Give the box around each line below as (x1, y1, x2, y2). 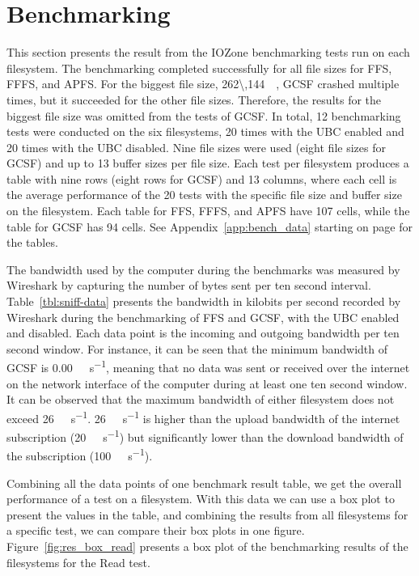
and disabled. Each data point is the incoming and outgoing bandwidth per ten (6, 324, 400, 341)
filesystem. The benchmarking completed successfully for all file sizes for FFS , (6, 59, 392, 76)
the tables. (6, 234, 58, 251)
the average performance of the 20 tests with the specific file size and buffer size (6, 186, 402, 203)
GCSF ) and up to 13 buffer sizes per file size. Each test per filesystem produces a (6, 155, 409, 172)
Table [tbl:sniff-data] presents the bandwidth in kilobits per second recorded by (6, 293, 401, 310)
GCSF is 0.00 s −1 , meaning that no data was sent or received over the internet (6, 357, 410, 376)
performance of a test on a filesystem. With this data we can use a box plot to (6, 490, 395, 507)
